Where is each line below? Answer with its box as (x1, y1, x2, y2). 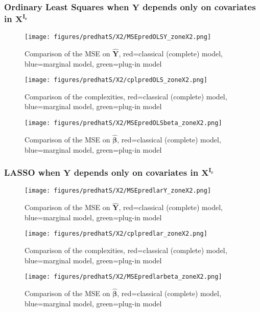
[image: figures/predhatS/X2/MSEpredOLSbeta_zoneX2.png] (25, 119, 222, 127)
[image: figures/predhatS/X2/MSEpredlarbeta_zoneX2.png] (25, 273, 222, 281)
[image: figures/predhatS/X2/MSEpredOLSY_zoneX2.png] (25, 33, 211, 41)
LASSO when (4, 166, 60, 179)
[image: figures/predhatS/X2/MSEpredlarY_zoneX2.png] (25, 187, 211, 195)
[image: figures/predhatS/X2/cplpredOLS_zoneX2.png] (25, 76, 207, 84)
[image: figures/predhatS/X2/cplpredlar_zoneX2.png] (25, 230, 207, 238)
